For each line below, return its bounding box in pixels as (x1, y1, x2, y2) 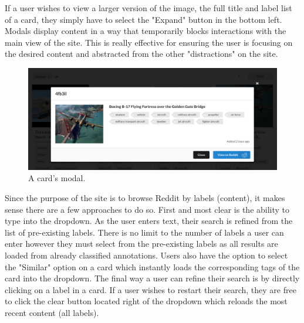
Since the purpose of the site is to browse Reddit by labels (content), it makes (5, 192, 285, 204)
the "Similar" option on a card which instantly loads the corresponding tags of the (5, 260, 300, 273)
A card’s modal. (28, 172, 86, 184)
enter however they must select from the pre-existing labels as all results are (5, 237, 278, 250)
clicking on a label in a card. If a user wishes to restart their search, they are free (5, 283, 296, 295)
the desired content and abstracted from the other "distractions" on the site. (5, 47, 278, 60)
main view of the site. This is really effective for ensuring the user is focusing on (5, 36, 293, 48)
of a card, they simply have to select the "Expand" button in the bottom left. (5, 13, 282, 25)
